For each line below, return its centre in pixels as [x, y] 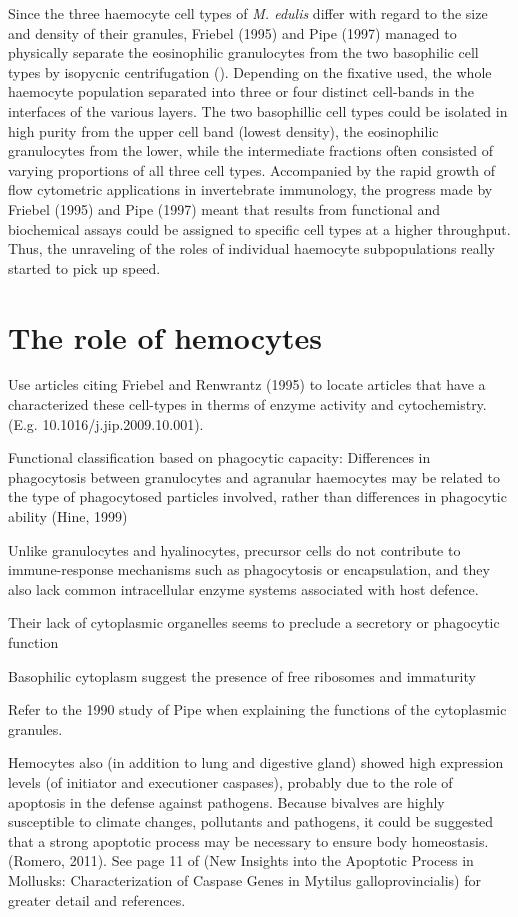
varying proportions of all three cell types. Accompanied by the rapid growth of [251, 169]
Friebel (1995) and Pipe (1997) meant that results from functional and [224, 208]
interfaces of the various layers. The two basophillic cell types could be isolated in [258, 110]
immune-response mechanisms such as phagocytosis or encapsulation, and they [249, 569]
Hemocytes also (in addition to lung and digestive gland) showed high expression [256, 762]
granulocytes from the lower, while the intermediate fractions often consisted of [251, 150]
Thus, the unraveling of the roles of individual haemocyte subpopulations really [251, 248]
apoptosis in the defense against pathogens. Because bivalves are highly [226, 801]
